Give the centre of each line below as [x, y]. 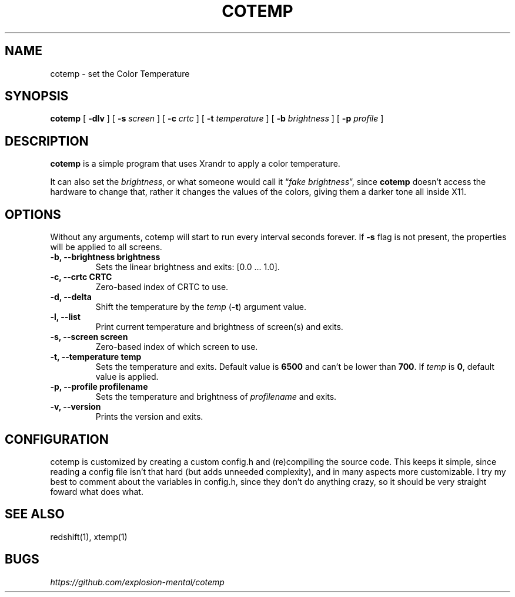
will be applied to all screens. [106, 247]
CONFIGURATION [57, 439]
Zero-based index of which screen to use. [177, 347]
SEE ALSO [35, 514]
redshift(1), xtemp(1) [89, 537]
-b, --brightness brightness [105, 257]
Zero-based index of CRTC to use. [162, 287]
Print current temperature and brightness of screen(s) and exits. [219, 327]
